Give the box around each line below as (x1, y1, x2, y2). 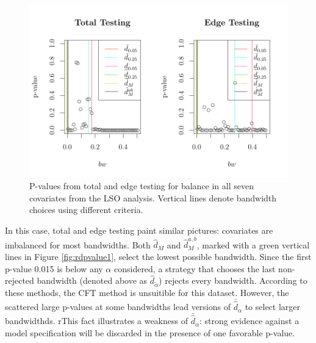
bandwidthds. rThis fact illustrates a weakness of (5, 314, 188, 327)
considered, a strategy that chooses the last (113, 262, 276, 275)
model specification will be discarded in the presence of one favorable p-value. (5, 326, 295, 339)
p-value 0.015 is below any (5, 262, 103, 275)
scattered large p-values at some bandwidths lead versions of (5, 300, 231, 313)
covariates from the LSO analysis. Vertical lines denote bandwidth (29, 191, 277, 204)
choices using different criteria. (29, 203, 143, 216)
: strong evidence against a (199, 314, 300, 327)
